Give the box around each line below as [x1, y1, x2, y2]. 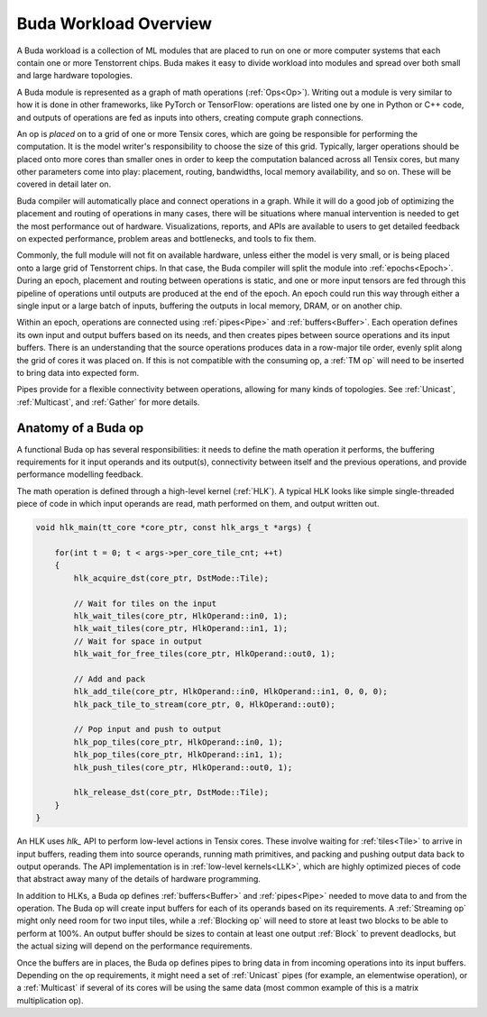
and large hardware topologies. [16, 70, 133, 81]
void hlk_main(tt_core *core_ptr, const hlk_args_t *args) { [35, 523, 312, 533]
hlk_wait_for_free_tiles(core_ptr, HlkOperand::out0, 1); [73, 649, 335, 659]
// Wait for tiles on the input [73, 598, 216, 609]
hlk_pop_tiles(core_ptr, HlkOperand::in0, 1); [73, 737, 283, 747]
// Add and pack [73, 673, 146, 684]
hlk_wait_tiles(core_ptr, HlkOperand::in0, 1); [73, 610, 289, 621]
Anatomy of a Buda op [16, 420, 144, 435]
